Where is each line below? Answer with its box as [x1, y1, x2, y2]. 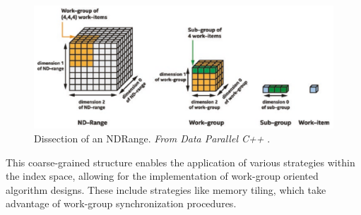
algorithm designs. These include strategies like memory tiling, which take [6, 182, 326, 197]
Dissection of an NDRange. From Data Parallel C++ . [34, 130, 271, 145]
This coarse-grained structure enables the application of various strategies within [6, 154, 355, 169]
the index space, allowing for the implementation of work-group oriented [6, 168, 319, 183]
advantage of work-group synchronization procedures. [6, 196, 237, 211]
